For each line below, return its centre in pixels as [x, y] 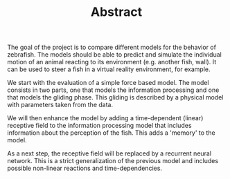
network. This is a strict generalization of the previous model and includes [113, 161]
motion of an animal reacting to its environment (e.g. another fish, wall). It [112, 62]
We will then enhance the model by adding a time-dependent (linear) [105, 118]
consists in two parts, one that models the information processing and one [113, 90]
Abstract [116, 12]
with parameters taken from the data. [60, 105]
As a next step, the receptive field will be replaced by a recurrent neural [109, 153]
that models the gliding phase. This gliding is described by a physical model [115, 97]
